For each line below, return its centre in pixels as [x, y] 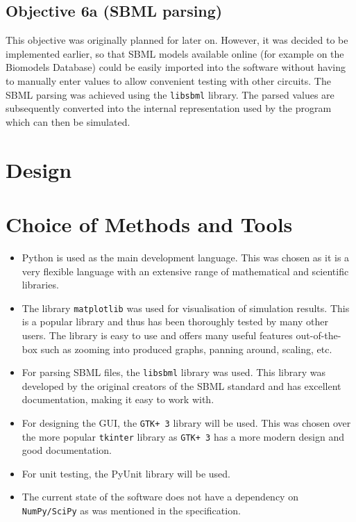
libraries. [40, 285]
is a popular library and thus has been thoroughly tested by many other [175, 321]
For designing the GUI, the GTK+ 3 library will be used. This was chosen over [186, 422]
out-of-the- [319, 335]
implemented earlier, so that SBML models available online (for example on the [175, 53]
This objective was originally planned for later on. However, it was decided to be [177, 40]
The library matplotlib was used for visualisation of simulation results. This [186, 308]
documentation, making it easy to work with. [118, 399]
